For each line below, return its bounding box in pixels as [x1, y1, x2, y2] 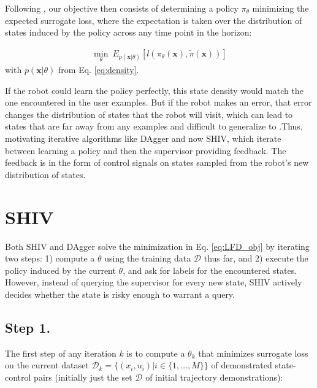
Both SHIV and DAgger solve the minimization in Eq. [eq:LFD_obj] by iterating [5, 239, 310, 252]
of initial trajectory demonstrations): [145, 370, 283, 383]
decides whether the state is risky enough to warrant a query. [5, 287, 235, 300]
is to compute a [126, 346, 185, 359]
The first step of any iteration [5, 346, 116, 359]
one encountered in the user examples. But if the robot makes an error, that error [5, 96, 312, 109]
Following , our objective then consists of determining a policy [5, 2, 239, 14]
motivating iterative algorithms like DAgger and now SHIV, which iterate [5, 132, 281, 144]
